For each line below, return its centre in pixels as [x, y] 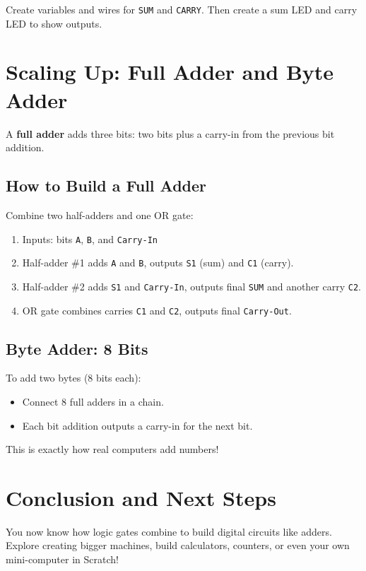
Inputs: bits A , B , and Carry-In [90, 239]
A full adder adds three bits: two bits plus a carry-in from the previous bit [170, 133]
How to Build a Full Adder [106, 186]
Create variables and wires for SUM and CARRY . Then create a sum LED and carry [182, 9]
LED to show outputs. [54, 23]
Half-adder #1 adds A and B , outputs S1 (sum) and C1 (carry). [158, 263]
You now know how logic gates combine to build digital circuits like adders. [169, 531]
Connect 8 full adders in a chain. [93, 401]
